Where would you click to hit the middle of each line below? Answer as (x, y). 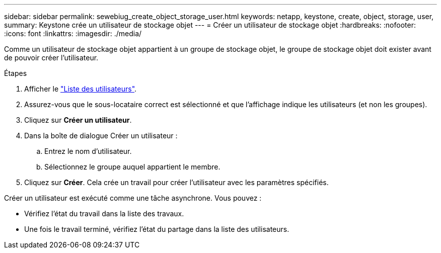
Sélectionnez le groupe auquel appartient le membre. (132, 167)
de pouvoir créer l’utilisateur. (51, 58)
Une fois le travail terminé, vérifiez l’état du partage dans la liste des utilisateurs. (157, 229)
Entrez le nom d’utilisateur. (88, 151)
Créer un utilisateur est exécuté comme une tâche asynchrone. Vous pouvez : (133, 198)
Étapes (16, 73)
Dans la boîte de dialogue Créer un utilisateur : (101, 136)
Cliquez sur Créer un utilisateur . (78, 120)
